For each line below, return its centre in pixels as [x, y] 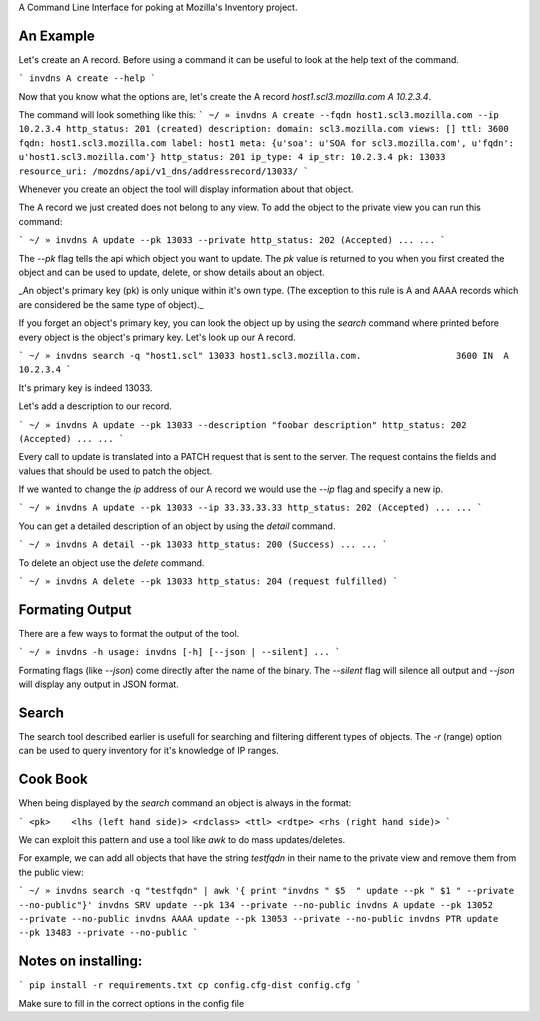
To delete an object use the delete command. [111, 562]
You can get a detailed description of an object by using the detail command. [177, 526]
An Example [56, 35]
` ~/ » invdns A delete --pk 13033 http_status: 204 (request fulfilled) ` [208, 581]
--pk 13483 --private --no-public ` [108, 933]
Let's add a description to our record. [95, 406]
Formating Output [75, 609]
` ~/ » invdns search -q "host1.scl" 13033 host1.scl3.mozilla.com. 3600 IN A [263, 355]
